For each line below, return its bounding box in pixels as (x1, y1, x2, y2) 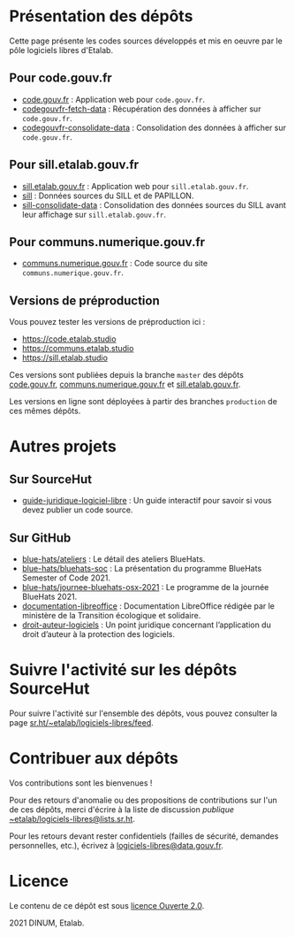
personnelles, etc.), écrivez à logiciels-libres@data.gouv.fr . (9, 840, 223, 850)
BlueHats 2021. (21, 591, 78, 602)
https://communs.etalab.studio (21, 343, 134, 354)
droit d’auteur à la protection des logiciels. (21, 629, 175, 639)
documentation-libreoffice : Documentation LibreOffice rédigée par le (21, 601, 276, 611)
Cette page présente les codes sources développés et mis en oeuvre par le (9, 35, 283, 46)
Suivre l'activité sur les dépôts (9, 660, 238, 680)
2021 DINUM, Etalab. (9, 918, 85, 928)
